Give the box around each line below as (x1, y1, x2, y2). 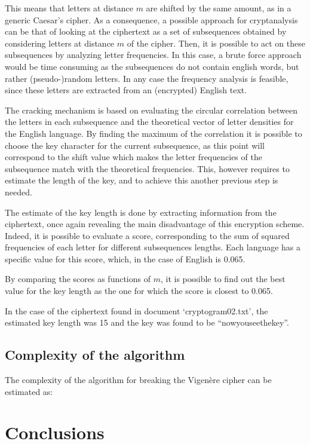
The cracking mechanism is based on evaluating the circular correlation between (5, 103, 297, 116)
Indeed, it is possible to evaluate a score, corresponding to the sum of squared (5, 229, 290, 241)
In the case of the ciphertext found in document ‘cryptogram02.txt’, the (5, 304, 268, 317)
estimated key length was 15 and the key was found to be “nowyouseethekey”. (5, 316, 289, 329)
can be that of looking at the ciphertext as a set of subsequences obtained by (5, 25, 287, 38)
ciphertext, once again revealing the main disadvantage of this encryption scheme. (5, 218, 305, 230)
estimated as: (5, 385, 53, 397)
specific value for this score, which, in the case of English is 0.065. (5, 252, 245, 265)
